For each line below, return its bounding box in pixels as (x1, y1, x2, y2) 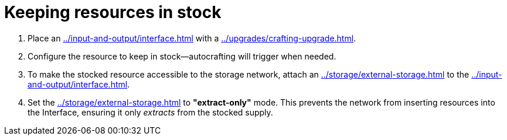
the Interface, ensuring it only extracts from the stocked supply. (28, 107, 273, 117)
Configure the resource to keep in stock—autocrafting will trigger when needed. (28, 51, 336, 61)
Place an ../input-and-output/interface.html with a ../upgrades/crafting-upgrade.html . (28, 33, 356, 43)
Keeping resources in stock (4, 2, 222, 22)
